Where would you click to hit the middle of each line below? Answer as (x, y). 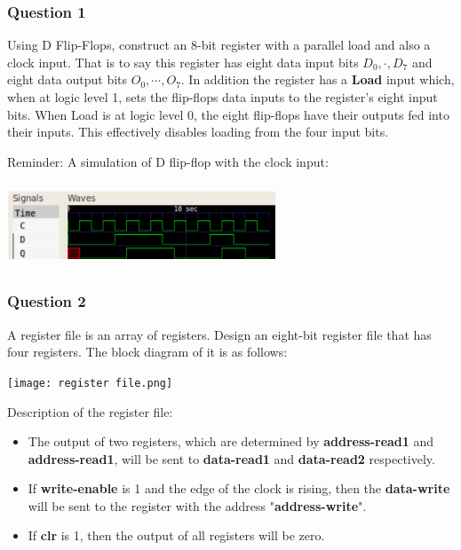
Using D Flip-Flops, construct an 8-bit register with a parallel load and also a (219, 45)
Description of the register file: (90, 411)
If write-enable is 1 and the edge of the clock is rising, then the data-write (239, 488)
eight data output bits (68, 79)
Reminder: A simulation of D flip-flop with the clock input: (168, 161)
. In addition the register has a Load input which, (318, 79)
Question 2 (47, 301)
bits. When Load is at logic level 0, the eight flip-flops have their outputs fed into (228, 114)
